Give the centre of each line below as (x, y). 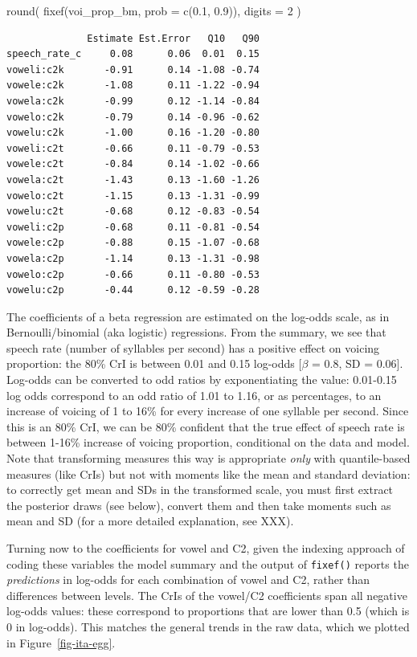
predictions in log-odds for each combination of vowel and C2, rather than (188, 579)
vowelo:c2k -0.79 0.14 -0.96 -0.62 (133, 117)
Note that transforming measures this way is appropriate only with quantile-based (208, 458)
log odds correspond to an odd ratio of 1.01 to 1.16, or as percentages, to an (194, 395)
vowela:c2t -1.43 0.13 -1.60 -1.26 (133, 180)
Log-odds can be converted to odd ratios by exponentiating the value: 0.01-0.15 (202, 380)
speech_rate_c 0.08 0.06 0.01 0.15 (133, 54)
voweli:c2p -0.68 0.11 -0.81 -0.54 (133, 227)
